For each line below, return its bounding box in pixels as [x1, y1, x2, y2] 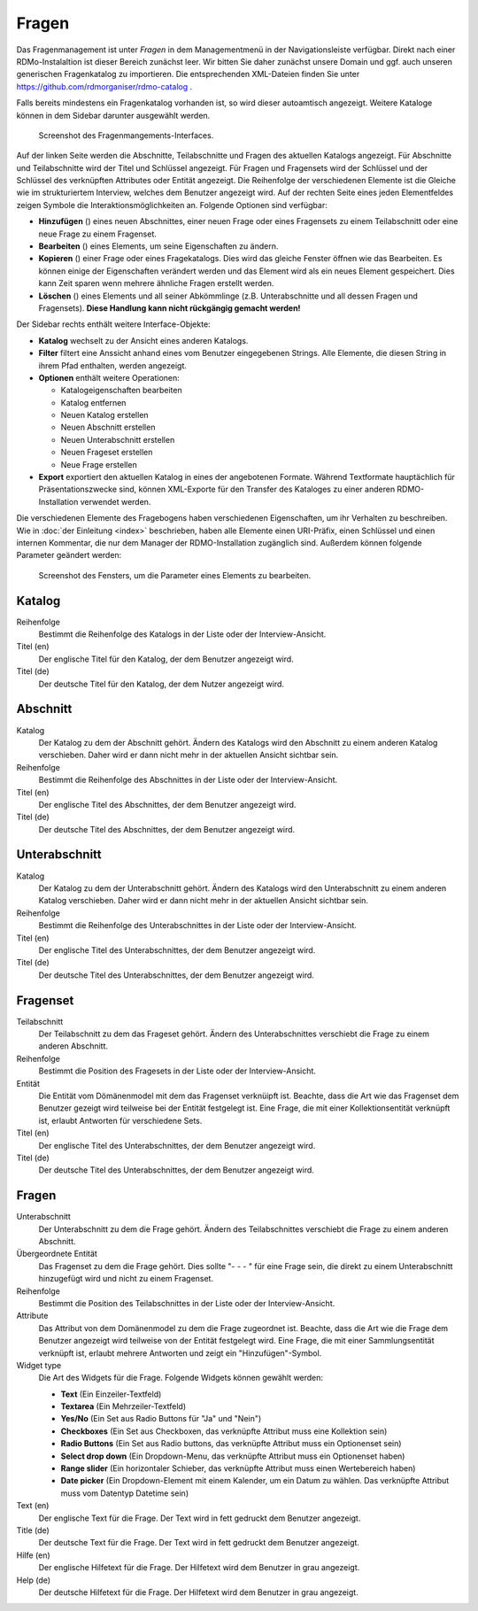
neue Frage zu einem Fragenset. [38, 228, 157, 239]
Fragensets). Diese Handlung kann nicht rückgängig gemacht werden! [38, 302, 301, 314]
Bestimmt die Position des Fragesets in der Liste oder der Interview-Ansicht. [38, 1065, 316, 1076]
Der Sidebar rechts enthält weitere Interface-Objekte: [16, 319, 212, 329]
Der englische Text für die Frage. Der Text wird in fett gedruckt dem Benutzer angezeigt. [38, 1513, 361, 1523]
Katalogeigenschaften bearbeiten [60, 385, 182, 396]
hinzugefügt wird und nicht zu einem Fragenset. [38, 1274, 214, 1284]
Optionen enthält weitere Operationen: [38, 372, 181, 383]
